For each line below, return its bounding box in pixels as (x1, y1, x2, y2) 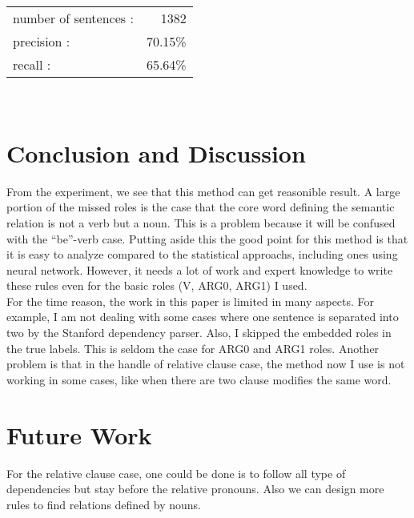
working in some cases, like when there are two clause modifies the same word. (6, 371, 392, 387)
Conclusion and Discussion (6, 136, 306, 169)
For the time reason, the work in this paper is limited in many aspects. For (6, 292, 375, 309)
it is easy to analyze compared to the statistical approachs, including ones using (6, 246, 398, 263)
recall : (13, 55, 51, 74)
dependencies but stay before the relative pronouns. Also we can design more (6, 480, 384, 497)
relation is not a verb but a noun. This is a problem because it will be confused (6, 214, 396, 231)
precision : (13, 32, 70, 50)
